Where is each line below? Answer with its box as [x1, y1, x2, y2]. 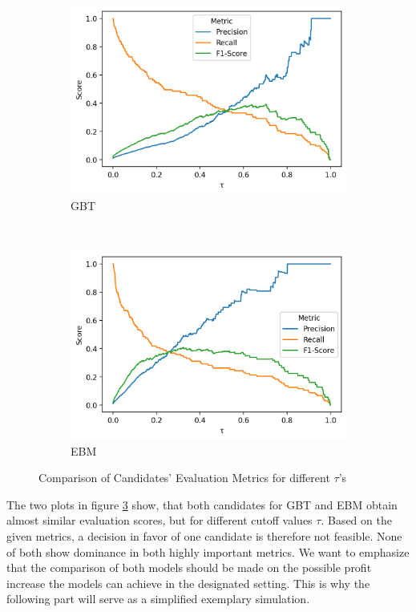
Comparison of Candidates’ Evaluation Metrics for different [38, 469, 330, 486]
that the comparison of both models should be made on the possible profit [6, 559, 372, 576]
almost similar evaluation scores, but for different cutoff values [6, 512, 313, 529]
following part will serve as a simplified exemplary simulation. [6, 590, 310, 607]
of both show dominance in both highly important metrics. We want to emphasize [6, 543, 410, 560]
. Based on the [321, 512, 392, 529]
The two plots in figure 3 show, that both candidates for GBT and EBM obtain [6, 496, 398, 513]
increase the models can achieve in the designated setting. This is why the [6, 574, 370, 591]
